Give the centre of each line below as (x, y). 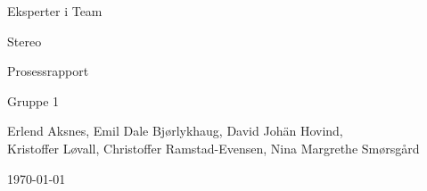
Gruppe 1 (33, 100)
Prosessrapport (48, 71)
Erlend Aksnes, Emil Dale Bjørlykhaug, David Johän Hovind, (175, 131)
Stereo (25, 41)
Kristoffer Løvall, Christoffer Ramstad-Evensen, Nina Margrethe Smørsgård (213, 148)
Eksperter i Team (55, 11)
